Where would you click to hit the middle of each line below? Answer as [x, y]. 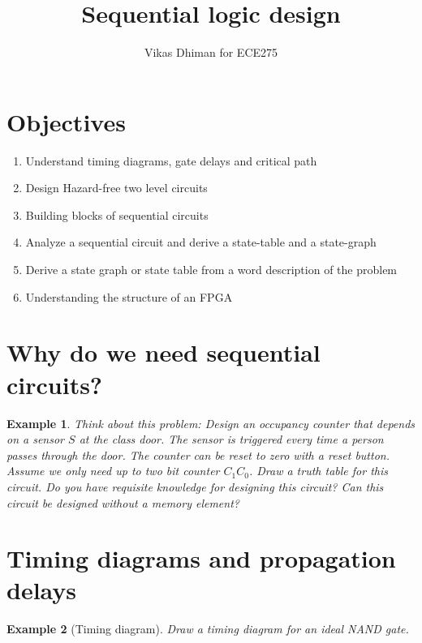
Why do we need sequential [164, 352]
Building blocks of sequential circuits [117, 214]
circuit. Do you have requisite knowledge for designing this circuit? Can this [195, 486]
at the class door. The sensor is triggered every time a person [231, 439]
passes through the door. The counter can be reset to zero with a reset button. [198, 454]
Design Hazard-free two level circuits [116, 188]
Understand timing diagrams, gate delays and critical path [171, 160]
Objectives [66, 121]
